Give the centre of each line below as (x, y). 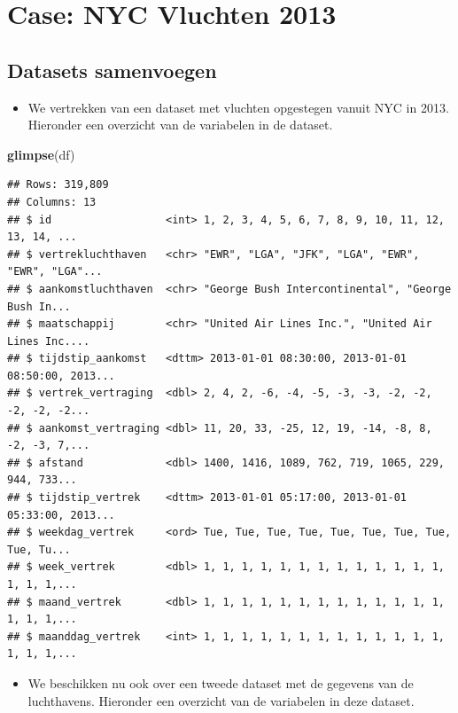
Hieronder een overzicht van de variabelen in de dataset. (180, 125)
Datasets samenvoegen (112, 70)
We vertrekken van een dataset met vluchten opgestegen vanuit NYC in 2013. (238, 107)
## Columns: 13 (52, 202)
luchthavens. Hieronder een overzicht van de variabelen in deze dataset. (221, 700)
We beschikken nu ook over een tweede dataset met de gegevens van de (221, 682)
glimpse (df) (41, 154)
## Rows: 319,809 (58, 185)
